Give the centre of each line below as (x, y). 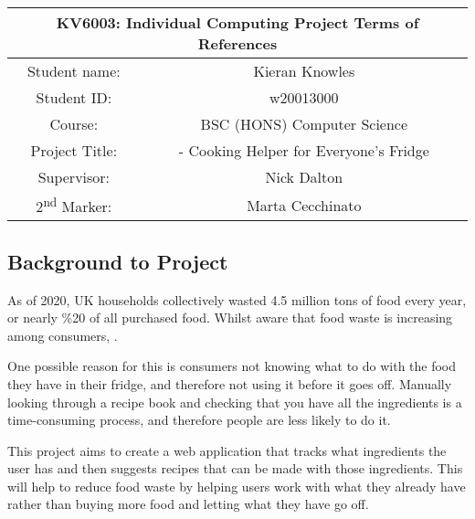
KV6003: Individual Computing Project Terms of (237, 22)
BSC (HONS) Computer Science (304, 124)
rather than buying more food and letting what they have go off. (188, 504)
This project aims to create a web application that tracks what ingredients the (227, 450)
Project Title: (74, 150)
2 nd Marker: (74, 205)
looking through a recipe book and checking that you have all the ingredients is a (235, 402)
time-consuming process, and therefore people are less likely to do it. (199, 420)
